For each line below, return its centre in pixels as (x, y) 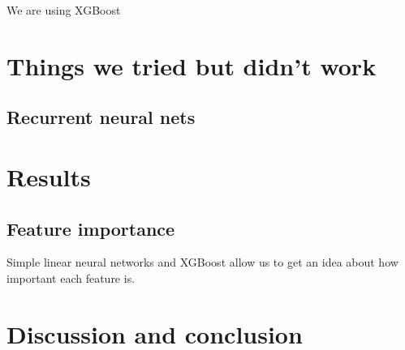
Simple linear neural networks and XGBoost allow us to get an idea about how (202, 262)
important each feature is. (71, 277)
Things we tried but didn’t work (192, 65)
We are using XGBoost (64, 10)
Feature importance (91, 228)
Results (49, 176)
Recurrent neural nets (101, 117)
